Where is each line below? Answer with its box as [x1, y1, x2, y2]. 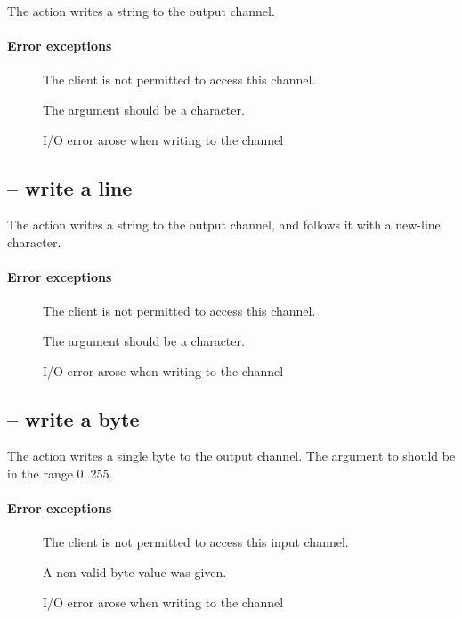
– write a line [7, 173, 133, 201]
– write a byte [7, 405, 140, 432]
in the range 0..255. [7, 463, 113, 482]
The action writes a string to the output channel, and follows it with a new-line [7, 215, 441, 234]
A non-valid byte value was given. [43, 562, 227, 581]
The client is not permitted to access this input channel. [43, 533, 349, 551]
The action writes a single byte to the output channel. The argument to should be [7, 446, 456, 465]
